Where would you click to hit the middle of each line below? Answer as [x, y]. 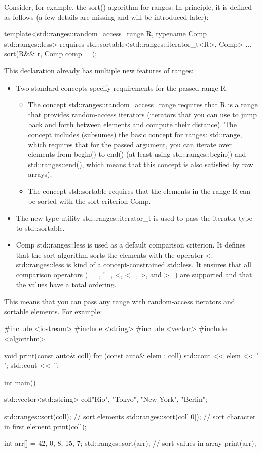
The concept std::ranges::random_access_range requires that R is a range [143, 105]
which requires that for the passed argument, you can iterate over [130, 144]
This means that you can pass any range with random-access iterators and [120, 301]
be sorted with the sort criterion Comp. [89, 201]
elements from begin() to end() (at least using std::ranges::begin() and [137, 154]
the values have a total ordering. [66, 284]
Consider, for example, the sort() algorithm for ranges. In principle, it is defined [128, 7]
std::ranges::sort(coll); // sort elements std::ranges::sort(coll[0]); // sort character [130, 416]
